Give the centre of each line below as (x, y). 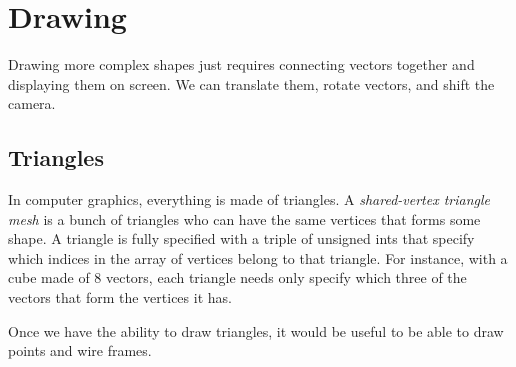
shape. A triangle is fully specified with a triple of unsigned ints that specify (241, 238)
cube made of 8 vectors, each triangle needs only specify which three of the (237, 277)
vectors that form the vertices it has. (120, 297)
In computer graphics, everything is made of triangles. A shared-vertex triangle (249, 199)
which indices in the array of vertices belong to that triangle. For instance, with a (258, 257)
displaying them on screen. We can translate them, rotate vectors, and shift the (251, 83)
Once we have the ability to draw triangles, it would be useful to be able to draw (256, 330)
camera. (32, 103)
